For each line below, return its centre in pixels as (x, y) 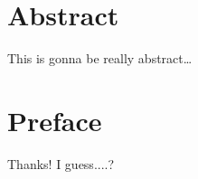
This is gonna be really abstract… (100, 58)
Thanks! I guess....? (61, 163)
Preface (55, 120)
